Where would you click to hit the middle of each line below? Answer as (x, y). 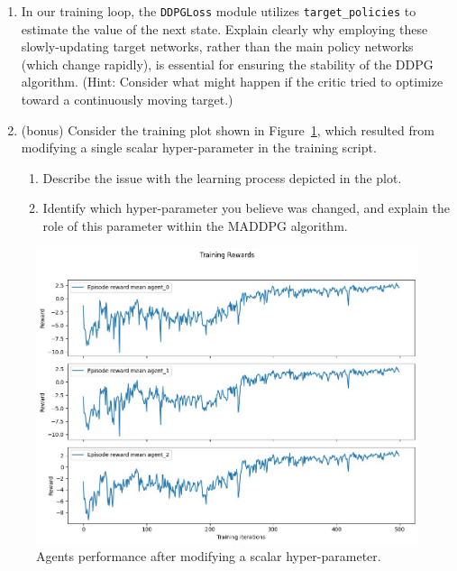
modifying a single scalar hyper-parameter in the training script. (199, 147)
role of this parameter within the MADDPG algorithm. (195, 226)
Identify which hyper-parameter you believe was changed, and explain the (246, 208)
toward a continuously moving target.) (127, 100)
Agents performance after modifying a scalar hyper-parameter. (209, 556)
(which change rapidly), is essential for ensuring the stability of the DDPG (227, 64)
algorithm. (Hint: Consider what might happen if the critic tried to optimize (232, 82)
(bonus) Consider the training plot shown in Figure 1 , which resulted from (228, 129)
